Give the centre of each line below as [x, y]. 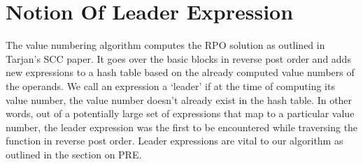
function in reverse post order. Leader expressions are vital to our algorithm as [175, 141]
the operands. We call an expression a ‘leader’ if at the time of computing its [170, 85]
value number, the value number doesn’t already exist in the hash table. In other [179, 99]
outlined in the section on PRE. [74, 154]
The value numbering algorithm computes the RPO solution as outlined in [165, 45]
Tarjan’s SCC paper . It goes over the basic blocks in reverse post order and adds [178, 58]
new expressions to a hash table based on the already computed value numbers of [180, 72]
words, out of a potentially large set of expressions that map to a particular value [180, 113]
